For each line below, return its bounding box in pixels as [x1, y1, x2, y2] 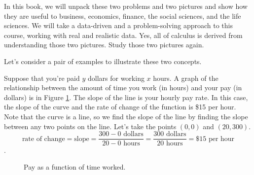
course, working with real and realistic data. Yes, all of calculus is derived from [4, 30, 243, 40]
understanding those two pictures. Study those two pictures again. [4, 39, 204, 50]
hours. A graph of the [153, 72, 218, 83]
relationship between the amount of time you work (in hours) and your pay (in [4, 82, 242, 93]
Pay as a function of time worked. [24, 161, 126, 172]
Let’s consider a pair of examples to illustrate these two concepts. [4, 56, 202, 66]
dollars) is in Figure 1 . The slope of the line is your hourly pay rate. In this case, [4, 92, 248, 102]
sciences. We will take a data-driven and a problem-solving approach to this [4, 20, 233, 31]
